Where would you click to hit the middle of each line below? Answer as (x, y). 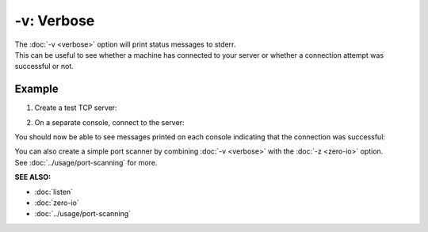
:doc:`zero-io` (57, 203)
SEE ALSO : (33, 177)
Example (36, 89)
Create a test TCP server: (76, 108)
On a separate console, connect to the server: (109, 122)
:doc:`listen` (54, 192)
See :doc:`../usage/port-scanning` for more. (86, 162)
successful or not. (44, 67)
